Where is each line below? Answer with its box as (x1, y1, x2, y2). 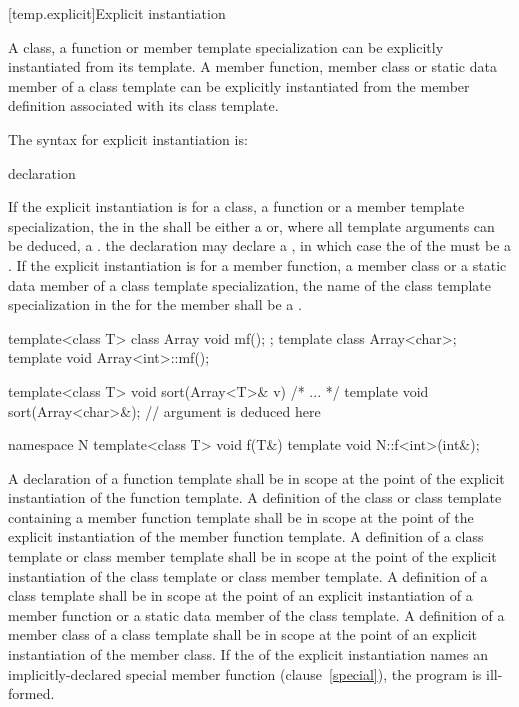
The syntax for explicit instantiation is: (8, 128, 248, 149)
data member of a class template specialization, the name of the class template (8, 274, 491, 295)
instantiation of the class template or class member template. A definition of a (8, 565, 488, 586)
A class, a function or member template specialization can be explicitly (8, 36, 444, 57)
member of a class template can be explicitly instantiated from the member (8, 75, 470, 96)
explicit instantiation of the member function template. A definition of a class (8, 526, 484, 547)
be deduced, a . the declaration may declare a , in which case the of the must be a (8, 235, 512, 256)
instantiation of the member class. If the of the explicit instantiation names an (8, 644, 488, 665)
